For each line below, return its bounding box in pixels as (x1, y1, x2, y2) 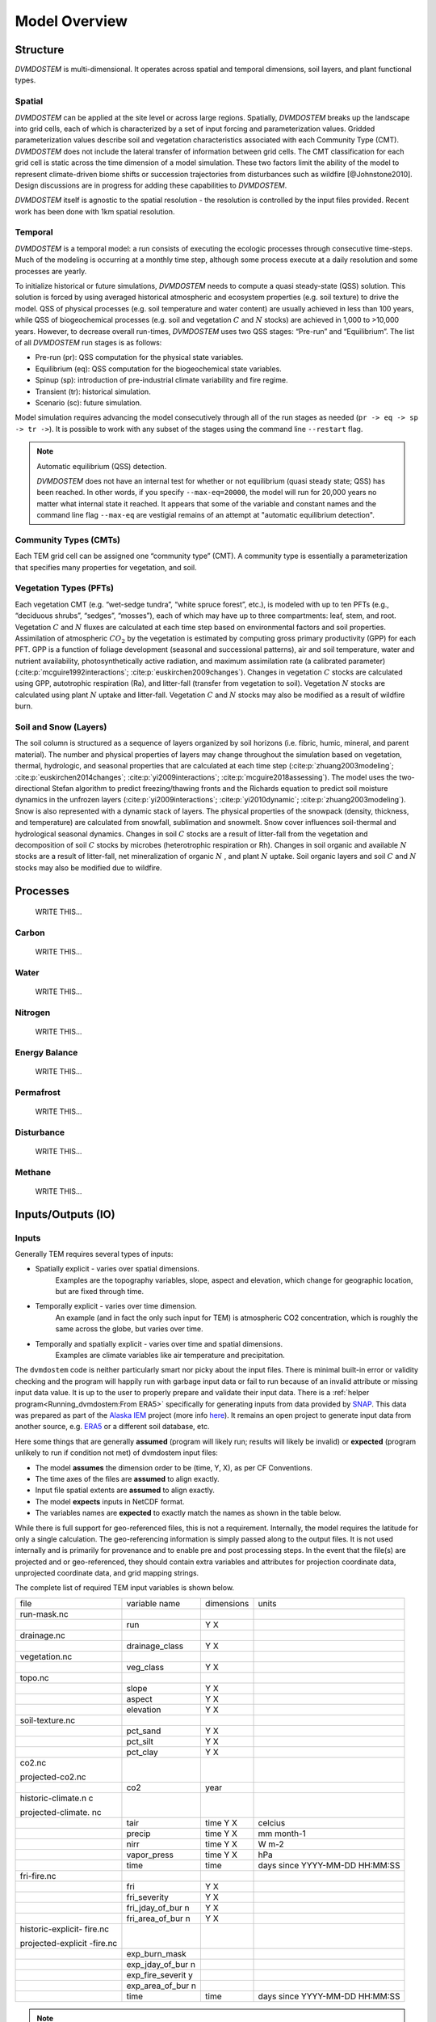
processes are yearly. (15, 266, 87, 276)
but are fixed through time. (55, 1287, 145, 1297)
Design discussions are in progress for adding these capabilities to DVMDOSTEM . (15, 180, 287, 190)
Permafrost (15, 1086, 61, 1098)
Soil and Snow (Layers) (15, 721, 107, 733)
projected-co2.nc (19, 1771, 86, 1783)
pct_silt (126, 1736, 153, 1747)
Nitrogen (15, 1007, 51, 1018)
